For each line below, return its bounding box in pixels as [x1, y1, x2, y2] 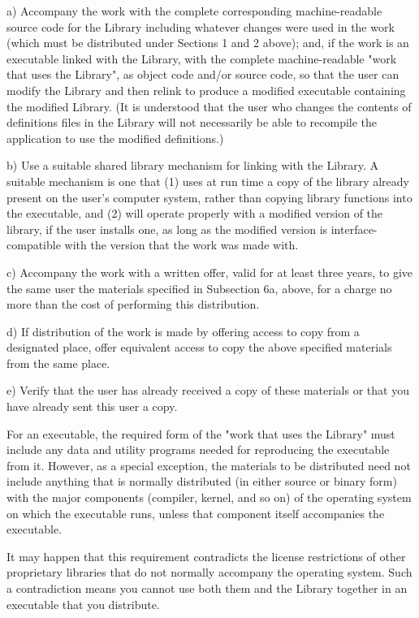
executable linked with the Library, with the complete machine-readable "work [6, 50, 397, 67]
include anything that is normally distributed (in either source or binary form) [6, 473, 397, 490]
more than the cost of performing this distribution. [6, 296, 260, 313]
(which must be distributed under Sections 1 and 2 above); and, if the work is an [6, 34, 409, 51]
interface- [330, 220, 378, 237]
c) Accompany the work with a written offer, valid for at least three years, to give [6, 263, 413, 280]
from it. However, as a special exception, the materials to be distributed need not [6, 456, 411, 473]
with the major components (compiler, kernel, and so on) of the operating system [6, 489, 412, 506]
